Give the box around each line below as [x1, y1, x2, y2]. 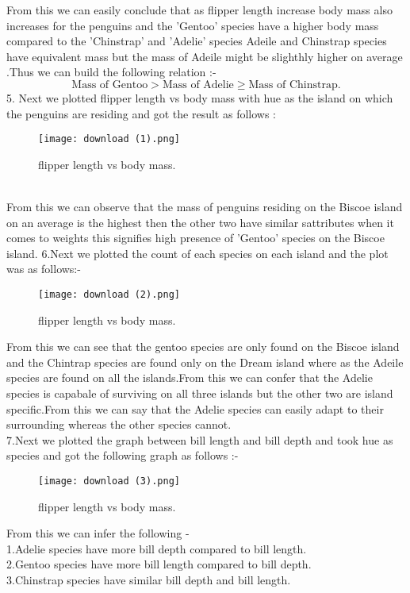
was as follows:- [6, 260, 81, 277]
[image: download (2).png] [38, 288, 180, 300]
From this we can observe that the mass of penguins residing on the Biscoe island [6, 198, 403, 214]
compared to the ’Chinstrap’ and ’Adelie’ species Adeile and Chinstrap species [6, 33, 387, 49]
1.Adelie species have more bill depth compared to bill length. [6, 540, 307, 556]
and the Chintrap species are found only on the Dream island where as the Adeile [6, 353, 404, 370]
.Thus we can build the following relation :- [6, 64, 216, 80]
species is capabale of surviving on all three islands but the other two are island [6, 385, 393, 401]
